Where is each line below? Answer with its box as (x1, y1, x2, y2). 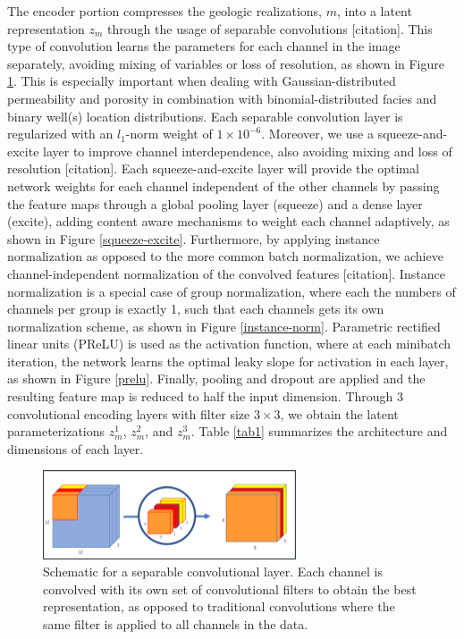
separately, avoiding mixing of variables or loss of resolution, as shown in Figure (7, 54, 445, 72)
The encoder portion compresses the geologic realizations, (7, 2, 322, 20)
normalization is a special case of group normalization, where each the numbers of (7, 282, 456, 300)
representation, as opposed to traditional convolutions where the (43, 597, 395, 616)
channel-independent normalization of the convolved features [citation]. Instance (7, 264, 445, 282)
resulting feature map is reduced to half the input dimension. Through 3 (7, 387, 403, 406)
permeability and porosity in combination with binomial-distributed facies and (7, 88, 437, 107)
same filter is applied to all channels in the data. (43, 614, 308, 633)
